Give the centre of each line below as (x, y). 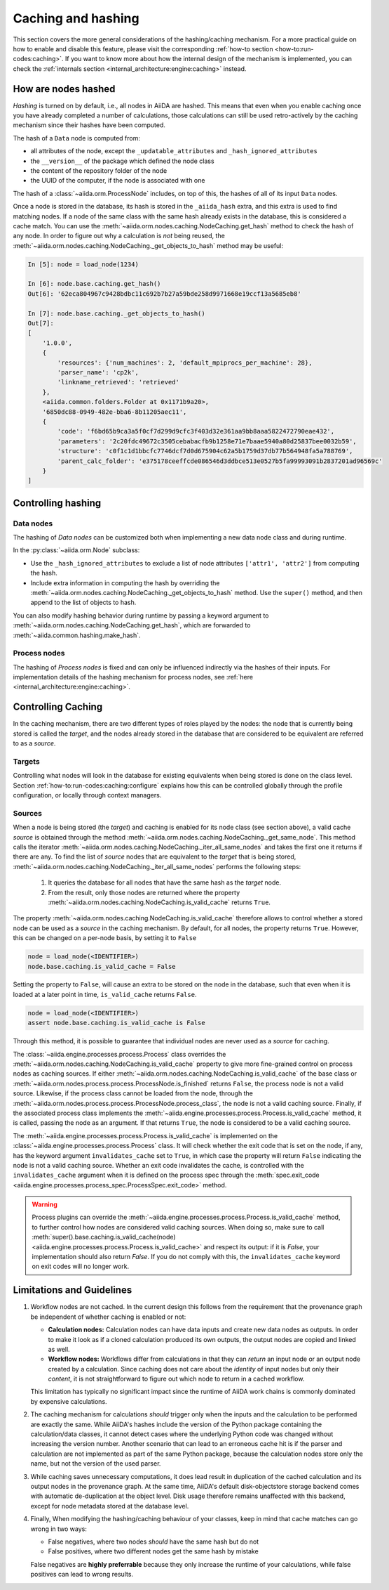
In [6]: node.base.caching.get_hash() (94, 284)
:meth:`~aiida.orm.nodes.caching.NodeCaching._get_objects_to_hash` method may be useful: (148, 245)
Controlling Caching (58, 707)
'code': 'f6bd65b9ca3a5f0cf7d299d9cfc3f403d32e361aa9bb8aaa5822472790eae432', (196, 431)
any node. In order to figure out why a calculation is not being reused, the (119, 236)
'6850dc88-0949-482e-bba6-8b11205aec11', (115, 412)
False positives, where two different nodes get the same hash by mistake (153, 1551)
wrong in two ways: (59, 1529)
